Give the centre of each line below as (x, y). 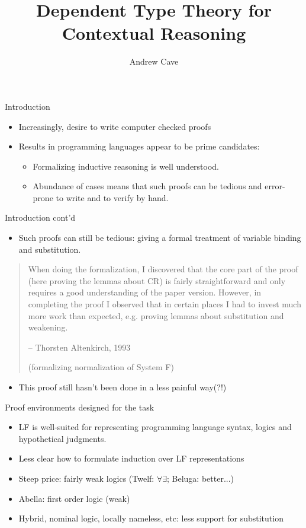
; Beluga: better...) (201, 478)
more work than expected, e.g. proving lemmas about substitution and (156, 315)
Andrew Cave (154, 61)
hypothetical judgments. (62, 438)
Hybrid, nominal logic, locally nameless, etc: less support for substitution (151, 518)
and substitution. (50, 249)
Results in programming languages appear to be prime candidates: (139, 146)
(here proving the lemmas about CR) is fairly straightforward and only (157, 280)
